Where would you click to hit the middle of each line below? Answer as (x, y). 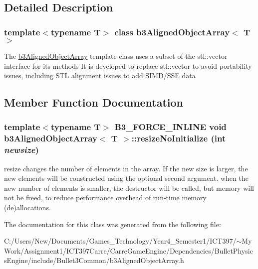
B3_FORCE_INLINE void (170, 127)
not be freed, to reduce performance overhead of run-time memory (105, 198)
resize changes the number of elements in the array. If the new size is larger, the (126, 168)
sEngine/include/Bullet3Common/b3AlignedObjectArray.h (94, 260)
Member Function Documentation (94, 102)
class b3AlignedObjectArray (172, 32)
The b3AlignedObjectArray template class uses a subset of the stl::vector (116, 56)
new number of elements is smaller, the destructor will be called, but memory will (129, 188)
